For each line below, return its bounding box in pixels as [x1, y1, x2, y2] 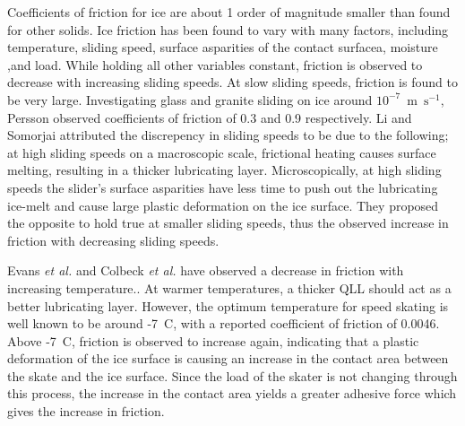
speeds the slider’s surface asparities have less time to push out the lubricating [7, 178, 438, 196]
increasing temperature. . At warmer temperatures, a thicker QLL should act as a [7, 278, 452, 297]
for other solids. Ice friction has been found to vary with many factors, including [7, 20, 449, 39]
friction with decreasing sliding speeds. [7, 230, 220, 249]
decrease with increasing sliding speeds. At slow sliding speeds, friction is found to [7, 73, 458, 91]
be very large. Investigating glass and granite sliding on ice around [7, 90, 373, 109]
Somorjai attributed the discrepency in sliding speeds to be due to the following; [7, 126, 449, 144]
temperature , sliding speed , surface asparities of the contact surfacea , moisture [7, 38, 438, 57]
